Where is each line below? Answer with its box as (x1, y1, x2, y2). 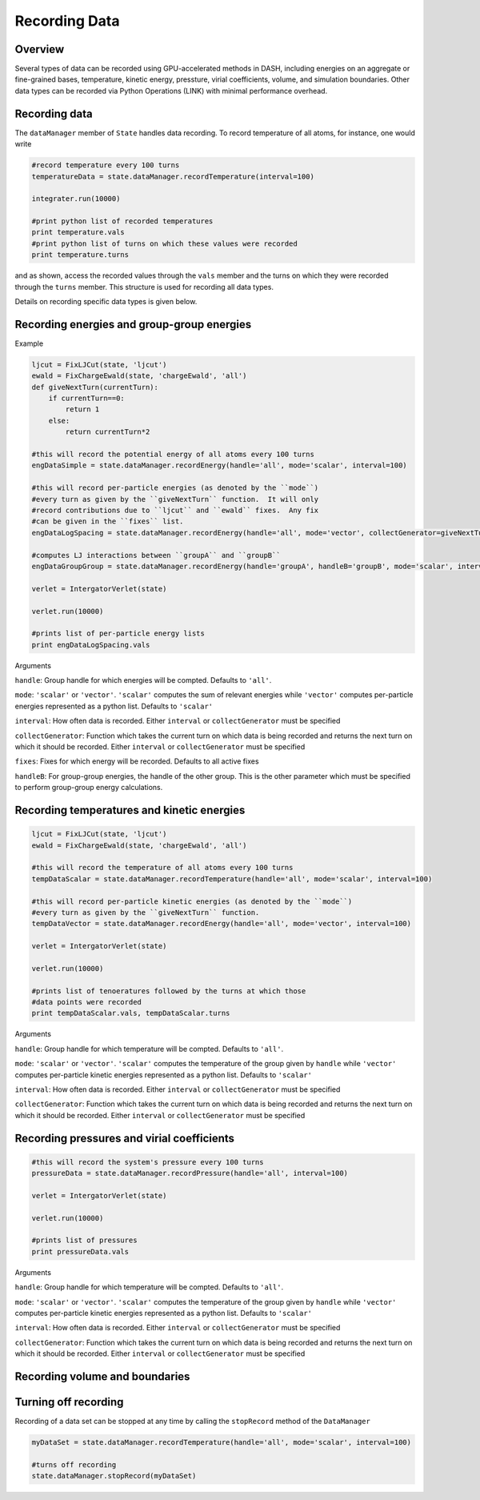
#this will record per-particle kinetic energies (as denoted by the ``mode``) (31, 896, 353, 906)
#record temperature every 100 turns (31, 161, 180, 170)
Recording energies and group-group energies (14, 317, 252, 331)
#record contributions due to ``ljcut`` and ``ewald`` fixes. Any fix (31, 505, 319, 515)
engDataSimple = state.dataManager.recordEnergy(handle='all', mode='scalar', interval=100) (31, 461, 407, 470)
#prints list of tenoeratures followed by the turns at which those (31, 986, 306, 996)
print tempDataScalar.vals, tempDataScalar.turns (31, 1009, 230, 1018)
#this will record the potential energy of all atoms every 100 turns (31, 450, 315, 459)
